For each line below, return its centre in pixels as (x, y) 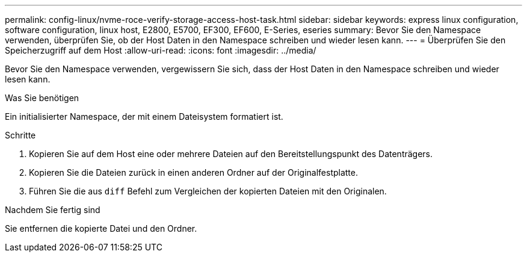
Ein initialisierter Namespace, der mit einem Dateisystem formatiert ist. (144, 116)
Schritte (20, 135)
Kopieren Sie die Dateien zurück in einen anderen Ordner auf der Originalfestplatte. (194, 172)
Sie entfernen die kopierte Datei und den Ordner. (101, 228)
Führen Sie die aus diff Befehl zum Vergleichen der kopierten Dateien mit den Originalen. (208, 191)
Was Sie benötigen (42, 98)
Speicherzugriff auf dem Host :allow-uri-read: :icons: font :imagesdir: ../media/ (161, 50)
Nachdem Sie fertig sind (53, 210)
